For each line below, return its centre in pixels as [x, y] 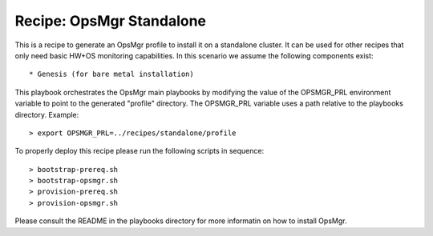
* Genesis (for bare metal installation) [111, 74]
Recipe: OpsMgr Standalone [111, 21]
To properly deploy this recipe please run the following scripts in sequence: [140, 151]
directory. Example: [47, 114]
